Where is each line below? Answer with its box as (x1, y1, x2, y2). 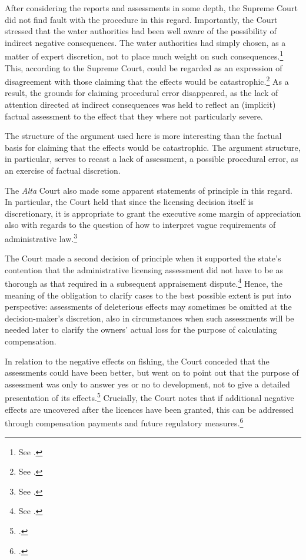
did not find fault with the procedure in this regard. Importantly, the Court (5, 13, 278, 25)
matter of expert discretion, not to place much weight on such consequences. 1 (5, 48, 284, 62)
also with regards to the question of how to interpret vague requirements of (5, 218, 276, 231)
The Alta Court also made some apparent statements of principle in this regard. (5, 184, 292, 196)
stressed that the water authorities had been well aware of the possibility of (5, 25, 277, 37)
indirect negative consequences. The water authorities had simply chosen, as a (5, 36, 286, 48)
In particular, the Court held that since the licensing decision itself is (5, 195, 254, 208)
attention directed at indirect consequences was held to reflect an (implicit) (5, 98, 276, 111)
